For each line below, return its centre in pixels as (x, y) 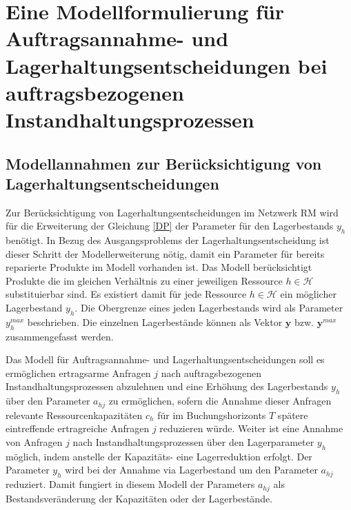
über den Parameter (48, 401)
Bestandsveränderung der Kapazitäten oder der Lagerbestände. (139, 498)
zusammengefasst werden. (60, 336)
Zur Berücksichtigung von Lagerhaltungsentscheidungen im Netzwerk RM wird (172, 212)
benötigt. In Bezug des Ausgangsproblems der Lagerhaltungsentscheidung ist (168, 240)
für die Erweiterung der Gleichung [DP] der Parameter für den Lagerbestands (170, 226)
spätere (293, 415)
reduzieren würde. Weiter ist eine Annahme (251, 428)
